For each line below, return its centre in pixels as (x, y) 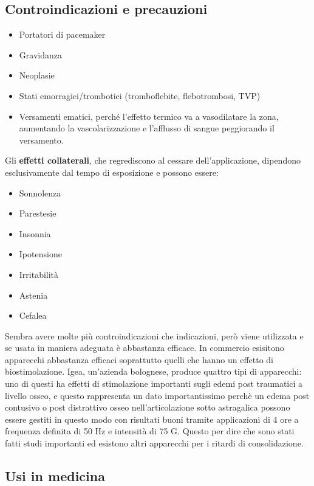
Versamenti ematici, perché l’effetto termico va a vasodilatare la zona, (149, 116)
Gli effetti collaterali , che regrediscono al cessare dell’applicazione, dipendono (153, 160)
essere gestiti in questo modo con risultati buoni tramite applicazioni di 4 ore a (152, 419)
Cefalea (33, 315)
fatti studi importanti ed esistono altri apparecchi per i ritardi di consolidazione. (154, 443)
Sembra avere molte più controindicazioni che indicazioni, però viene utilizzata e (154, 335)
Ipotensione (40, 254)
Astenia (33, 295)
